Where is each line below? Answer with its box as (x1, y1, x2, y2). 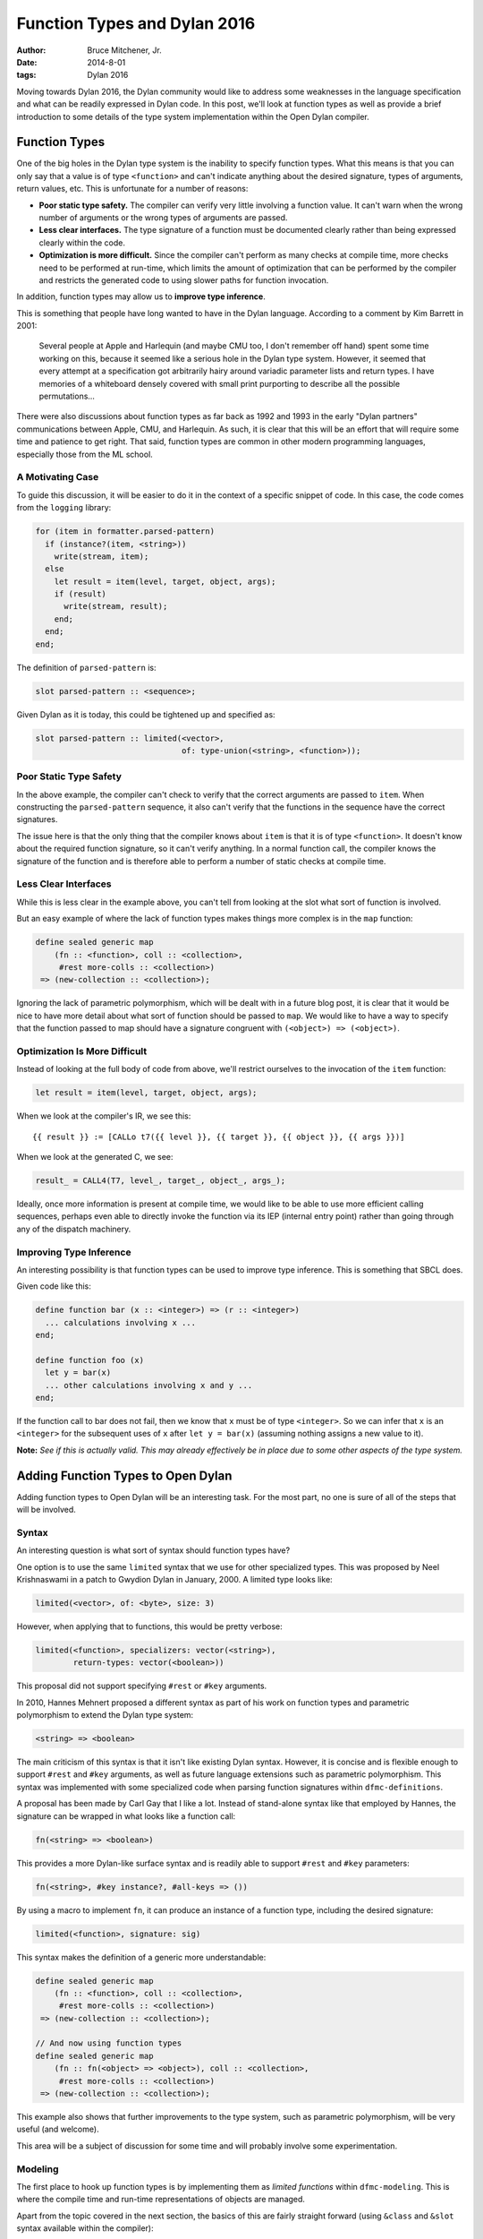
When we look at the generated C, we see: (16, 1152, 174, 1162)
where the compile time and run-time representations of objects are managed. (16, 2194, 306, 2205)
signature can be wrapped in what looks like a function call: (16, 1810, 236, 1822)
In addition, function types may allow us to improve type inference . (16, 291, 266, 302)
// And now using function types (35, 2038, 182, 2048)
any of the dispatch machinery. (16, 1223, 131, 1234)
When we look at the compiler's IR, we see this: (16, 1111, 191, 1121)
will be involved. (16, 1505, 76, 1515)
